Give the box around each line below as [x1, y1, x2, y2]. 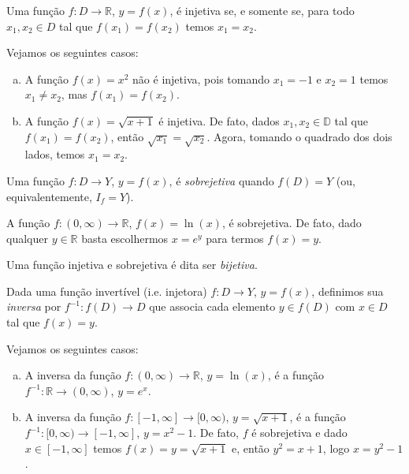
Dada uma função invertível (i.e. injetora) [6, 282, 207, 299]
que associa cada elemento [149, 298, 276, 315]
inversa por [6, 298, 61, 315]
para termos [206, 230, 264, 246]
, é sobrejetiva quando [169, 172, 274, 188]
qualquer [6, 230, 48, 246]
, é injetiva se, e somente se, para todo [169, 2, 355, 18]
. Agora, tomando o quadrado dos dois [206, 128, 392, 144]
